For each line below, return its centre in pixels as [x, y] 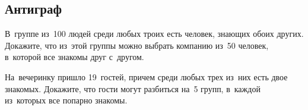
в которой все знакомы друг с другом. [74, 57]
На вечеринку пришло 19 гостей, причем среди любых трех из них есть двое [146, 76]
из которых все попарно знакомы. [66, 100]
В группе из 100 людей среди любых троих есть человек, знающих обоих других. [154, 34]
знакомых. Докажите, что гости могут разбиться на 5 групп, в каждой [133, 88]
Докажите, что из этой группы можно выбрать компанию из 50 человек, [137, 45]
